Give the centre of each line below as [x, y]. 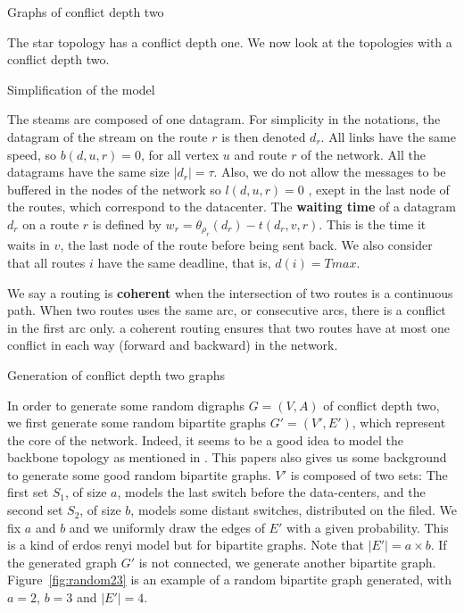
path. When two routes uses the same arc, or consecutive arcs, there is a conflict [227, 310]
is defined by [127, 224]
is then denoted [264, 136]
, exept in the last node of [379, 189]
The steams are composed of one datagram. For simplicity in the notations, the [224, 119]
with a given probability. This [367, 527]
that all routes [46, 262]
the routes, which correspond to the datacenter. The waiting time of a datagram [232, 207]
